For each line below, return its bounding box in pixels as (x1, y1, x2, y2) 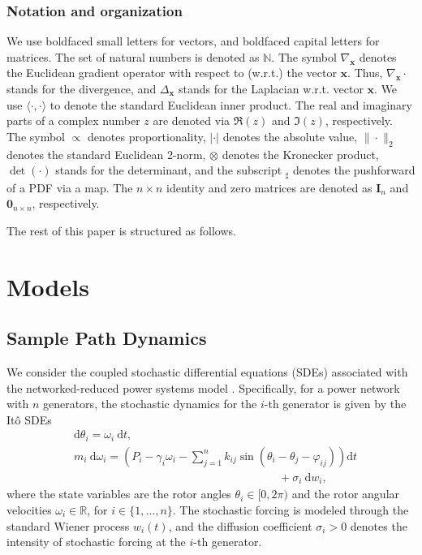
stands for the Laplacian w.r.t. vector (178, 80, 364, 97)
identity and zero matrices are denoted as (166, 179, 372, 196)
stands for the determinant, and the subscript (55, 161, 282, 179)
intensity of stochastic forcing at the (6, 533, 186, 550)
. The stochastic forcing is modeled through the (172, 501, 409, 518)
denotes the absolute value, (222, 127, 358, 144)
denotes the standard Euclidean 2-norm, (6, 145, 206, 162)
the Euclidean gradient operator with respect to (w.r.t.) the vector (6, 64, 337, 81)
